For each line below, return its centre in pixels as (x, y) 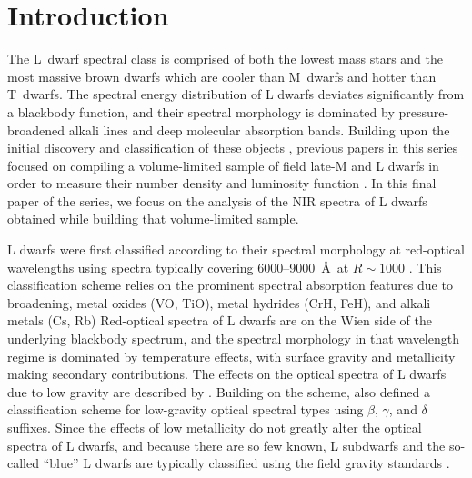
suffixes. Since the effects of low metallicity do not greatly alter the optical (215, 427)
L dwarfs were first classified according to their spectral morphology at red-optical (236, 249)
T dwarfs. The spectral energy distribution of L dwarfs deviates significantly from (236, 94)
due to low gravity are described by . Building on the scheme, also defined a (219, 391)
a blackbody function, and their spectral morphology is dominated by (201, 111)
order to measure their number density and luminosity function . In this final (222, 183)
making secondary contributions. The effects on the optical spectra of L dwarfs (227, 374)
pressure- (424, 111)
